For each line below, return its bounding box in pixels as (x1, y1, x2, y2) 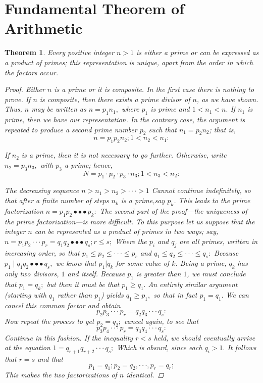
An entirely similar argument (148, 279, 238, 290)
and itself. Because (67, 268, 125, 279)
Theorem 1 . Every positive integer (5, 47, 114, 58)
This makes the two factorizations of (5, 369, 117, 380)
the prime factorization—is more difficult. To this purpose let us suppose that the (5, 216, 255, 226)
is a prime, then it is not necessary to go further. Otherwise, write (21, 150, 227, 160)
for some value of (116, 258, 170, 268)
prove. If (5, 93, 31, 104)
